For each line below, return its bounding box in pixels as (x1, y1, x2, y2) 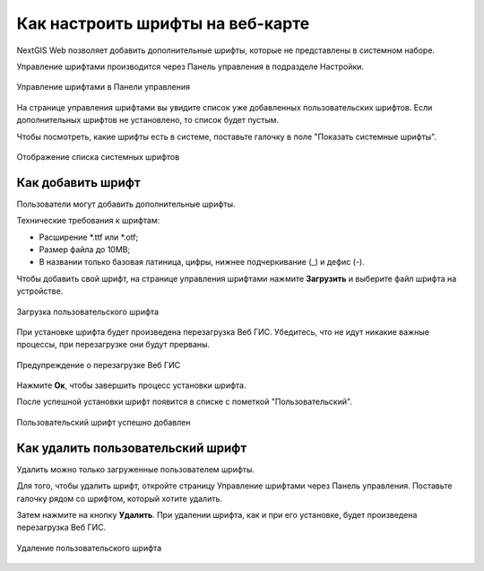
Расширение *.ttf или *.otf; (39, 232, 139, 242)
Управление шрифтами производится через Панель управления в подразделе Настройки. (16, 61, 365, 72)
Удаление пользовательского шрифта (16, 542, 162, 553)
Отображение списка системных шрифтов (16, 151, 180, 162)
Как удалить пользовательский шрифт (16, 440, 247, 455)
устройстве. (16, 285, 64, 296)
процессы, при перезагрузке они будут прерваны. (16, 339, 211, 350)
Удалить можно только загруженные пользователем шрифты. (16, 463, 255, 475)
